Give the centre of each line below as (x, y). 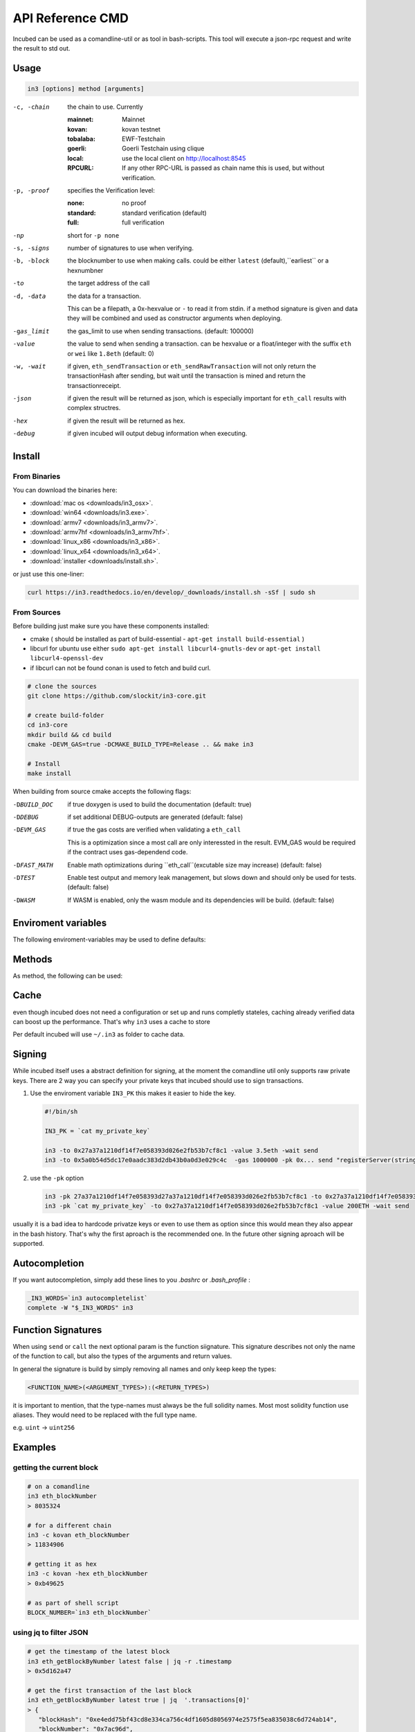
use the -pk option (57, 1178)
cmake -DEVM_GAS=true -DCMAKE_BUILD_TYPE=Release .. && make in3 (140, 744)
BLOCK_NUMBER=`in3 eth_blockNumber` (90, 1613)
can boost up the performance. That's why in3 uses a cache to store (112, 1021)
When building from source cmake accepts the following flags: (102, 792)
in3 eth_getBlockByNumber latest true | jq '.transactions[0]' (139, 1700)
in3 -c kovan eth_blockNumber (79, 1535)
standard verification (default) (164, 213)
